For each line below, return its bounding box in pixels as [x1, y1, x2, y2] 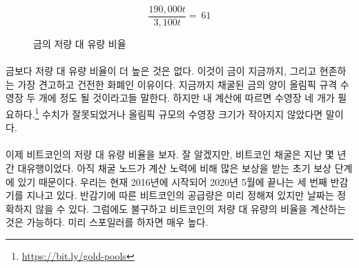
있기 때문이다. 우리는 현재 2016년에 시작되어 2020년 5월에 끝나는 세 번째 [17, 174, 327, 189]
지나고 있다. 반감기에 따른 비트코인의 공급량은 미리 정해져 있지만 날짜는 [26, 188, 334, 202]
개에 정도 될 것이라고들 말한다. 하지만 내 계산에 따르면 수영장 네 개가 [38, 90, 335, 105]
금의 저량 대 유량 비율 [33, 37, 126, 51]
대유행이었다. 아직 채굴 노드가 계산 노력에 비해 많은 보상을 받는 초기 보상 [17, 161, 331, 175]
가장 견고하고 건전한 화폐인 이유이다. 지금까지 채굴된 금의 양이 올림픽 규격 [17, 77, 338, 91]
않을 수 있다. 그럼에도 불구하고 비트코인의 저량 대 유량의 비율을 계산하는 [35, 201, 347, 216]
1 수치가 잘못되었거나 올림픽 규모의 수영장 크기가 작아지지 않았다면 [35, 105, 323, 121]
